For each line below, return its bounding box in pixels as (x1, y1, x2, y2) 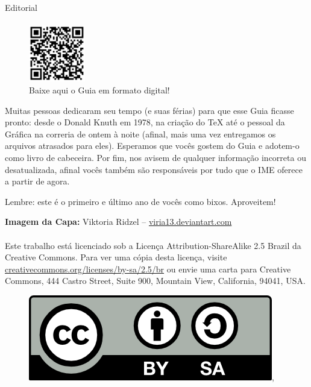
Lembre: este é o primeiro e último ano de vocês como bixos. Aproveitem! (5, 195, 276, 207)
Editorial (5, 1, 37, 13)
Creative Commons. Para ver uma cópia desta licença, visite (5, 251, 227, 263)
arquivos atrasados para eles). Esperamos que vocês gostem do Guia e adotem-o (5, 139, 300, 152)
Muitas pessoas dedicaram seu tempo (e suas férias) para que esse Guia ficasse (5, 104, 294, 116)
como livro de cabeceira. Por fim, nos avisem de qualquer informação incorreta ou (5, 151, 306, 164)
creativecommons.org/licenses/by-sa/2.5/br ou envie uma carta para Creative (5, 262, 291, 275)
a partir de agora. (5, 175, 70, 187)
